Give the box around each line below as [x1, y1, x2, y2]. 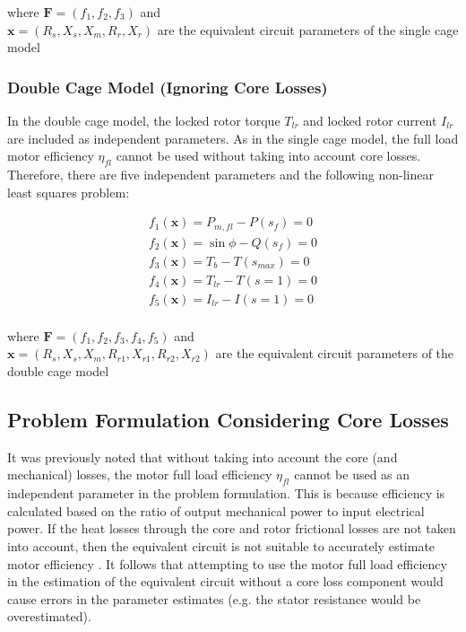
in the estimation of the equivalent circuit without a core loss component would [7, 572, 444, 591]
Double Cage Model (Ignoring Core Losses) [7, 75, 328, 98]
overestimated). [7, 607, 91, 626]
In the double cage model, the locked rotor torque [7, 111, 280, 129]
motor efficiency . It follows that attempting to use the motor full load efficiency [7, 554, 447, 573]
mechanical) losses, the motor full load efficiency [7, 465, 272, 484]
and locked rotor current [303, 111, 437, 129]
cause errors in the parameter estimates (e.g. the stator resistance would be [7, 589, 421, 608]
